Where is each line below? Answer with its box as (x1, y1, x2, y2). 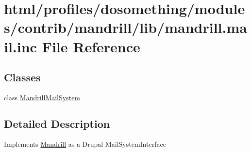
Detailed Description (4, 116, 110, 131)
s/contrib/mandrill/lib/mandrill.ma (4, 17, 247, 37)
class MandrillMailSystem (4, 92, 81, 102)
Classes (4, 70, 41, 85)
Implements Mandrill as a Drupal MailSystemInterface (4, 138, 166, 149)
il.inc (4, 36, 37, 56)
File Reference (42, 36, 140, 56)
